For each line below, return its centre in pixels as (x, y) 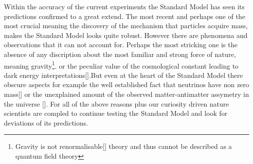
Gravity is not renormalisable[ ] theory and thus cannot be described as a (124, 146)
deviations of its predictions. (46, 122)
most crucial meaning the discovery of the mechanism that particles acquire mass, (126, 26)
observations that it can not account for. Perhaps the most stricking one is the (121, 45)
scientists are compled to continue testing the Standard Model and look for (116, 113)
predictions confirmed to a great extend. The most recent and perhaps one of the (125, 16)
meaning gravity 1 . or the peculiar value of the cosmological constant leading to (121, 65)
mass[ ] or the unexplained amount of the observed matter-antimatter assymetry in (126, 94)
